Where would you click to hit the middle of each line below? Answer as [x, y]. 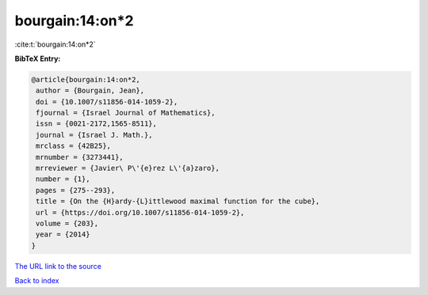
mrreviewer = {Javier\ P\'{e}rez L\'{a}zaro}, [128, 168]
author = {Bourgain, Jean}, [90, 91]
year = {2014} [63, 234]
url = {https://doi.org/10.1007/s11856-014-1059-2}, [140, 212]
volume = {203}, [67, 223]
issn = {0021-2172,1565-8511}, [97, 124]
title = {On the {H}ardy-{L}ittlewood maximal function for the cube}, [178, 201]
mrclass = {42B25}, [73, 146]
